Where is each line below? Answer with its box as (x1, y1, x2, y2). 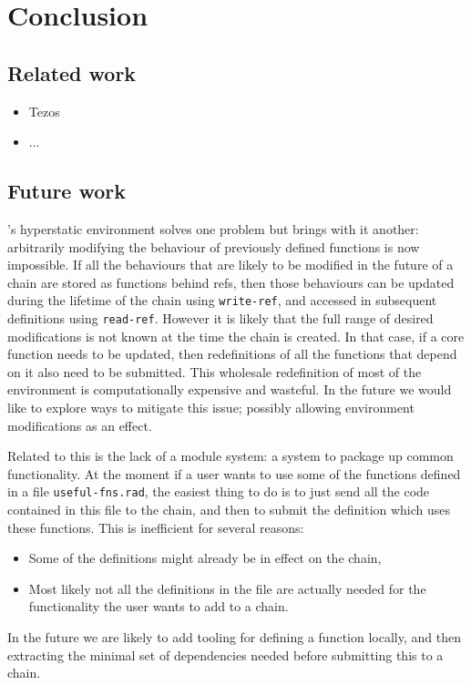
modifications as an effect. (7, 415, 152, 435)
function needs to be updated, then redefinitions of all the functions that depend (7, 344, 457, 363)
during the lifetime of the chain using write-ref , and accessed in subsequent (7, 291, 437, 310)
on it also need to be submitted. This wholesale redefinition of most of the (7, 362, 422, 381)
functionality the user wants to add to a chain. (28, 597, 289, 616)
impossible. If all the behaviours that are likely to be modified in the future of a (7, 255, 454, 274)
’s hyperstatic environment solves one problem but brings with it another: (7, 219, 419, 238)
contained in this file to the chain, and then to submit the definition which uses (7, 500, 451, 519)
